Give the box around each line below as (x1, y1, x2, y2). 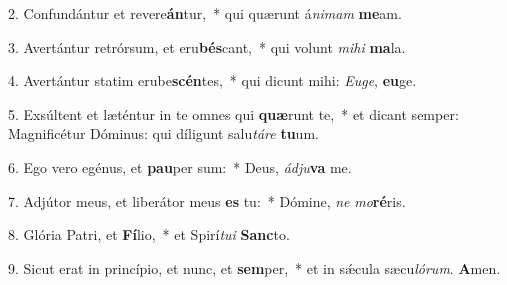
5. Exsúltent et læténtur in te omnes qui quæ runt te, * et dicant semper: (8, 103, 459, 124)
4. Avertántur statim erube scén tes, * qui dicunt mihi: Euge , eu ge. (8, 70, 417, 91)
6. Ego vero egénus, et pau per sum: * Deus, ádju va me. (8, 156, 352, 177)
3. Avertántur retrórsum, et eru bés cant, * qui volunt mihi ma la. (8, 36, 406, 57)
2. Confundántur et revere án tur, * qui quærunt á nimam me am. (8, 3, 402, 23)
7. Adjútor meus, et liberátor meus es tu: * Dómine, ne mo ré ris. (8, 190, 406, 211)
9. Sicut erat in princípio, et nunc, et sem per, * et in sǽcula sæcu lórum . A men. (8, 257, 501, 278)
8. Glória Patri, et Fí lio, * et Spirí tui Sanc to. (8, 224, 290, 245)
